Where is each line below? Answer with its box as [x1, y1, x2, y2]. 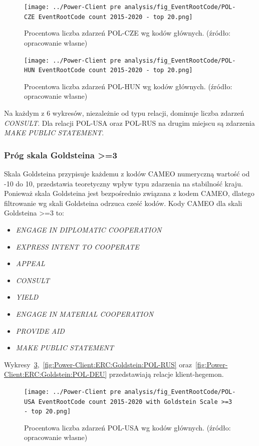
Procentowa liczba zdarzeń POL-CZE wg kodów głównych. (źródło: [24, 28, 231, 38]
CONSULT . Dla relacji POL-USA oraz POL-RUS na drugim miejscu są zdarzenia [4, 117, 255, 128]
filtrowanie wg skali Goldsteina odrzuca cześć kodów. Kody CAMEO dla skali [4, 197, 242, 208]
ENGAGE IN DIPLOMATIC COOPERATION [16, 224, 162, 235]
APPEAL [16, 258, 45, 269]
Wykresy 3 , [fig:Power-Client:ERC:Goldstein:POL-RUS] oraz [4, 359, 192, 369]
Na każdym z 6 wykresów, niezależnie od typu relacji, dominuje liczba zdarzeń [4, 108, 244, 118]
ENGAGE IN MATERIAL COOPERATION [16, 308, 154, 319]
